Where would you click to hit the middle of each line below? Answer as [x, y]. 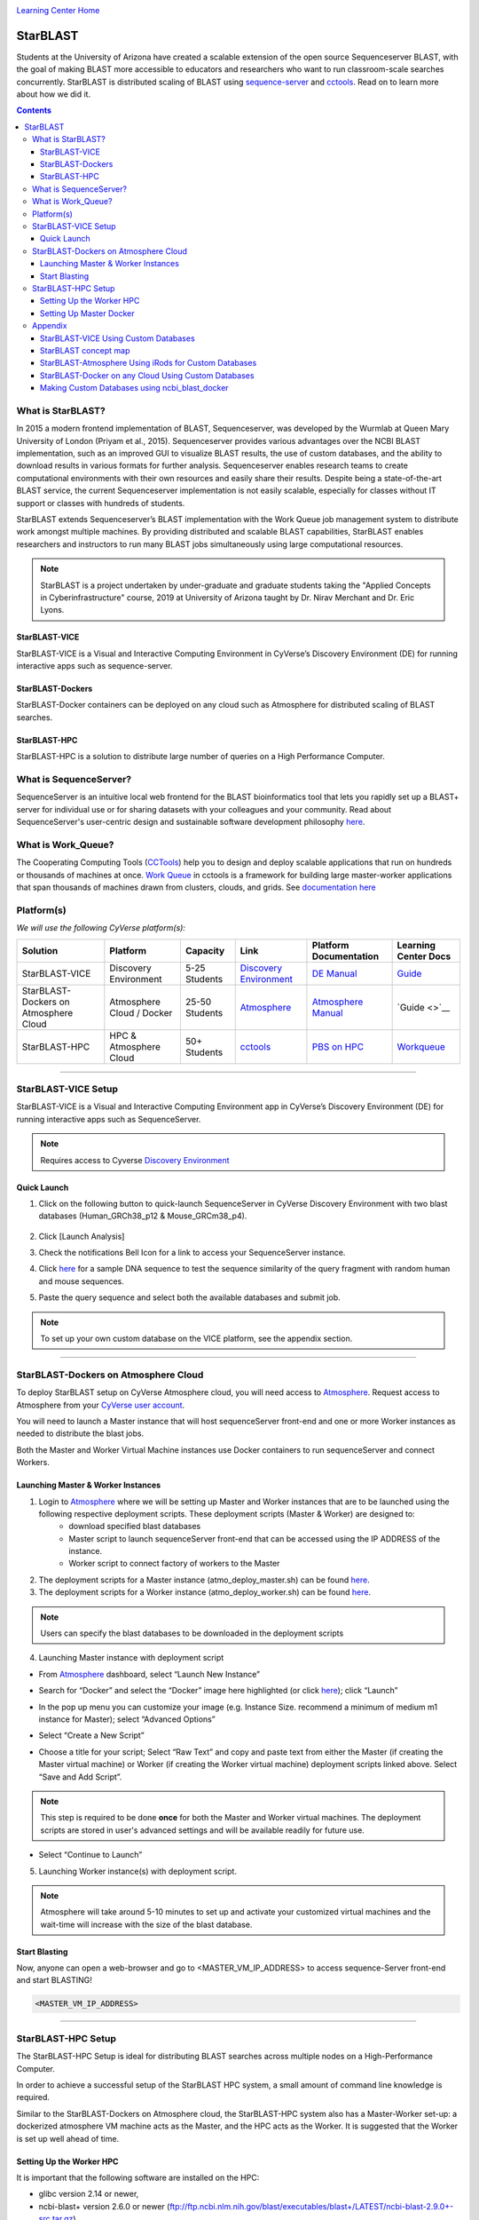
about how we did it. [54, 94]
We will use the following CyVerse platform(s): [101, 928]
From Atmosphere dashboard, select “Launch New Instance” [149, 1674]
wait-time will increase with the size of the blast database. [146, 1924]
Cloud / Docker [141, 1012]
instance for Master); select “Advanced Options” [127, 1719]
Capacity [205, 950]
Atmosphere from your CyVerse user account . [101, 1405]
